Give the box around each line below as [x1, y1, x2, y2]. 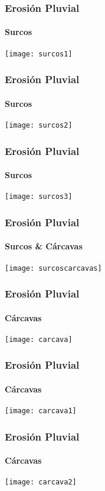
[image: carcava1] [5, 407, 77, 416]
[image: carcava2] [5, 478, 77, 487]
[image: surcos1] [5, 49, 73, 58]
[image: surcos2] [5, 121, 73, 129]
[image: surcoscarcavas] [5, 264, 102, 273]
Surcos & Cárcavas [5, 240, 83, 252]
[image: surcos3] [5, 192, 73, 201]
